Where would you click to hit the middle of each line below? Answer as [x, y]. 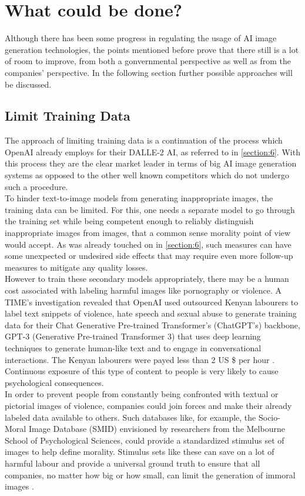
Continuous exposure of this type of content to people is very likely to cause [142, 371]
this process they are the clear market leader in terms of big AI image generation [151, 163]
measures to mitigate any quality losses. [76, 267]
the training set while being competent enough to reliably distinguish [129, 221]
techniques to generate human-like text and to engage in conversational [133, 347]
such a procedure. [36, 186]
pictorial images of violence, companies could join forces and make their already [148, 405]
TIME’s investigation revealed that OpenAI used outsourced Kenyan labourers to [152, 302]
